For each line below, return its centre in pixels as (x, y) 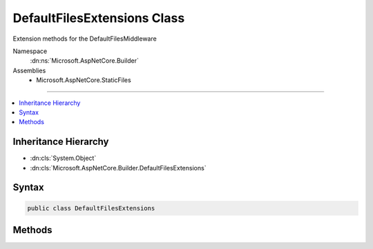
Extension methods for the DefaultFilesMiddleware (85, 39)
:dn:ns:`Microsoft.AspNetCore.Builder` (85, 61)
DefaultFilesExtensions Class (99, 18)
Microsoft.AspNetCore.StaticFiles (84, 80)
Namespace (30, 51)
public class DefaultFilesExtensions (91, 208)
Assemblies (29, 70)
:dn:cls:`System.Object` (63, 158)
